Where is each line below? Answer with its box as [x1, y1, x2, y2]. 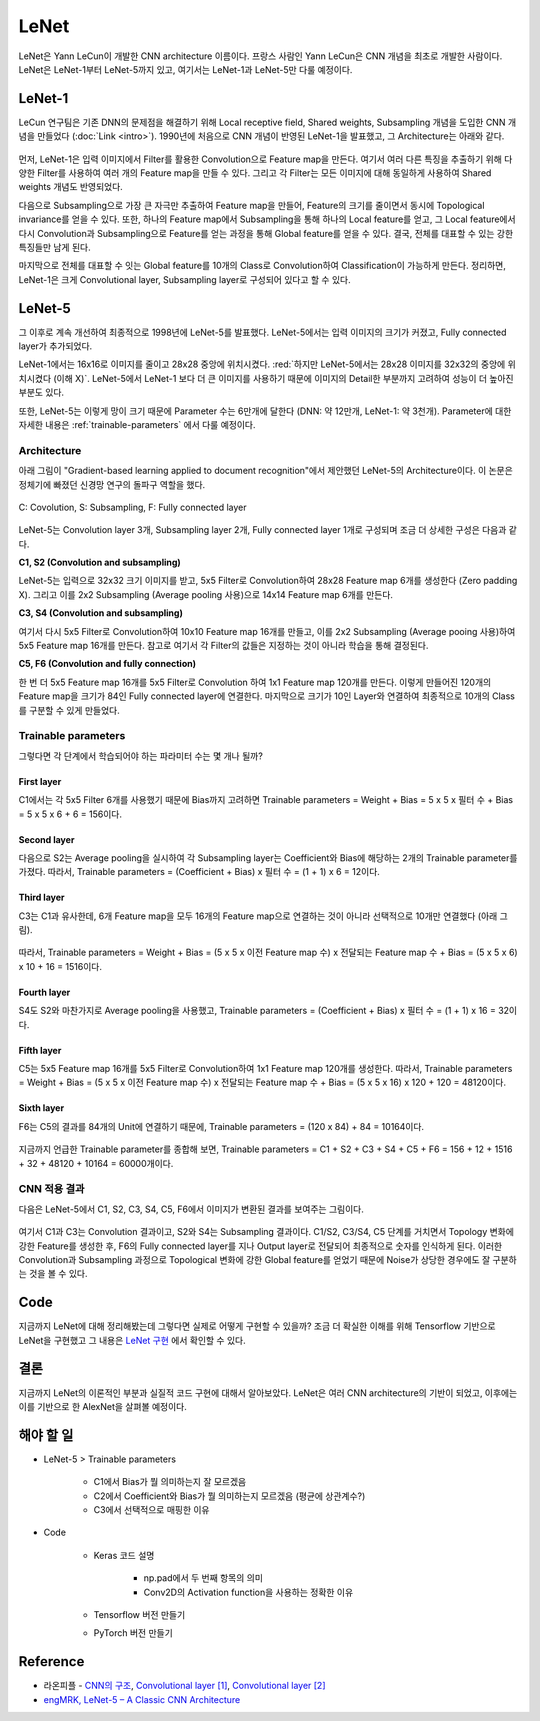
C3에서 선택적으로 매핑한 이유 [93, 1503, 210, 1515]
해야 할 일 [18, 1426, 74, 1444]
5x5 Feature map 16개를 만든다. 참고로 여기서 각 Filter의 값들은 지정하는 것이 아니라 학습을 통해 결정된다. [18, 640, 429, 652]
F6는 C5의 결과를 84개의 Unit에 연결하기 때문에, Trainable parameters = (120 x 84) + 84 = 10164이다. [18, 1120, 425, 1132]
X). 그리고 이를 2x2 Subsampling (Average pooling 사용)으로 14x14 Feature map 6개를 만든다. [18, 588, 394, 600]
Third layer [18, 891, 65, 904]
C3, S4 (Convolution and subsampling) [18, 607, 184, 619]
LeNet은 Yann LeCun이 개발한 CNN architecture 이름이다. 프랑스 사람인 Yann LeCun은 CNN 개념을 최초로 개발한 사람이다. [18, 50, 503, 62]
